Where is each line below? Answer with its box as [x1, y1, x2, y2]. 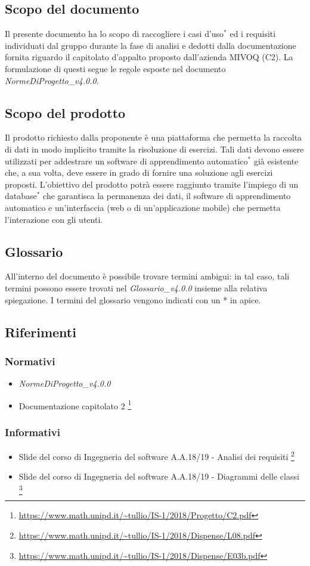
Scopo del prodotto [5, 103, 126, 122]
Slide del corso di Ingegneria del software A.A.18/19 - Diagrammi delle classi [18, 470, 299, 483]
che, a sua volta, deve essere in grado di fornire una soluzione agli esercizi [5, 166, 273, 179]
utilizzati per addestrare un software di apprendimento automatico [5, 154, 248, 167]
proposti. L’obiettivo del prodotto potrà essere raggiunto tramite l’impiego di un [5, 178, 299, 190]
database [5, 189, 37, 202]
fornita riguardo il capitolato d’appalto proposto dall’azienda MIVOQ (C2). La [5, 51, 293, 63]
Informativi [5, 424, 60, 439]
